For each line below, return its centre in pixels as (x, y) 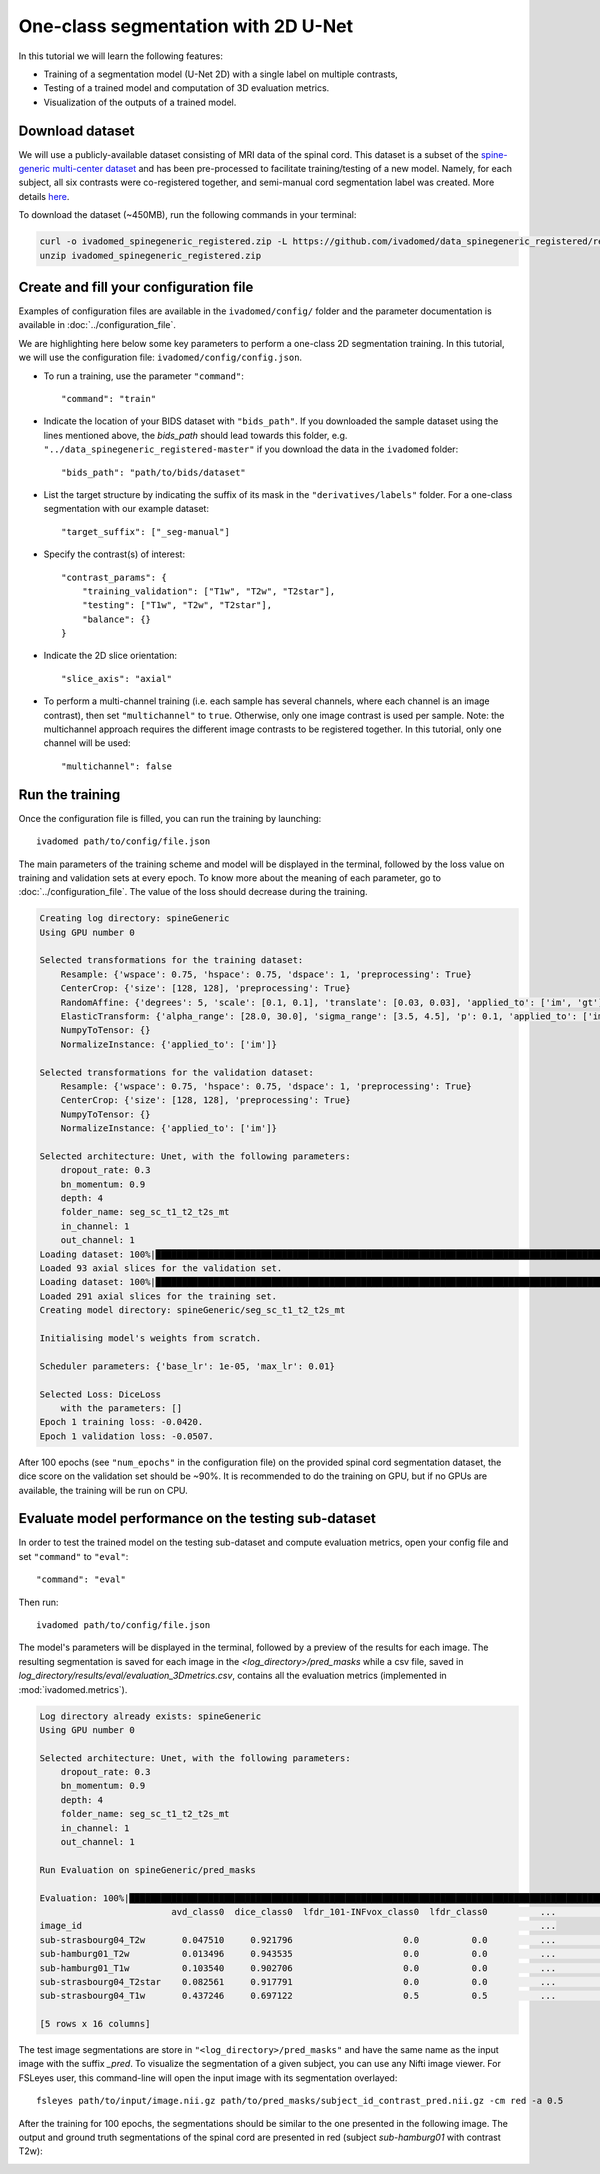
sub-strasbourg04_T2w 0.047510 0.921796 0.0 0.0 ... (298, 1939)
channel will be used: (87, 743)
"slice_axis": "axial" (117, 678)
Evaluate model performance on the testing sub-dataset (197, 1518)
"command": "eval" (81, 1579)
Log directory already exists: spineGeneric (150, 1716)
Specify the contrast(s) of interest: (114, 554)
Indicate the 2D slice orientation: (110, 656)
